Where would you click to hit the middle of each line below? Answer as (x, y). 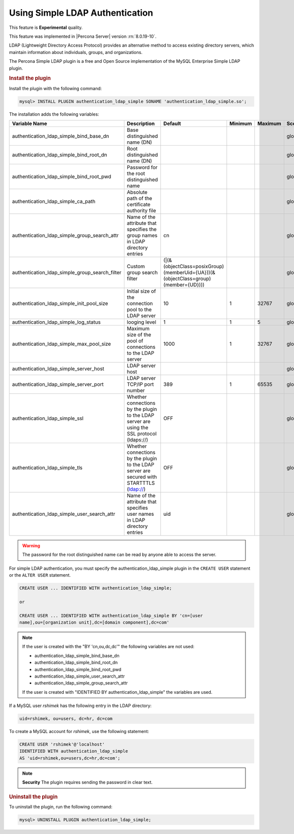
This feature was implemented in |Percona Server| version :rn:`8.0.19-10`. (83, 36)
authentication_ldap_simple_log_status (56, 322)
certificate (138, 204)
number (136, 390)
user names (140, 514)
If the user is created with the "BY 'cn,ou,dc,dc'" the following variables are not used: (108, 647)
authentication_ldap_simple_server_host (58, 369)
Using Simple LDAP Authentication (81, 13)
